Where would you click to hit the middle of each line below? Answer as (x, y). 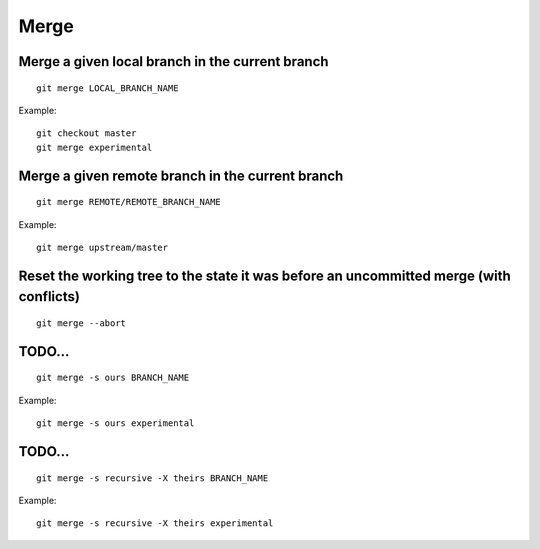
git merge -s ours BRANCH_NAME (113, 378)
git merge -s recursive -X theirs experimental (155, 523)
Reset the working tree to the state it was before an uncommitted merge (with (265, 275)
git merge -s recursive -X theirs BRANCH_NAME (152, 478)
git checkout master (86, 133)
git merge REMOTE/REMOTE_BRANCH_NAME (129, 202)
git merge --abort (81, 323)
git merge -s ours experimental (115, 423)
